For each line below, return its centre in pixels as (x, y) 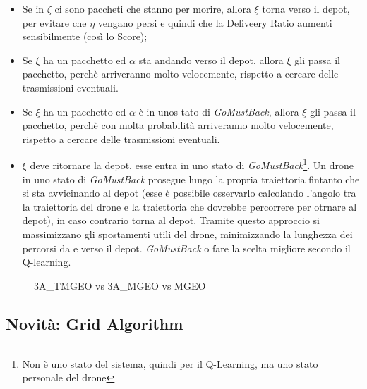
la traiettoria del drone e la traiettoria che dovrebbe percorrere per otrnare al (189, 206)
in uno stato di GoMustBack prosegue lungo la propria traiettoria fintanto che (191, 179)
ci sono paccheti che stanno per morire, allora (153, 8)
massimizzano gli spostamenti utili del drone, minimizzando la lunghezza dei (187, 234)
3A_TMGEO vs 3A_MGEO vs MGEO (120, 285)
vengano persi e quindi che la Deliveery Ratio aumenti (215, 22)
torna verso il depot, (306, 8)
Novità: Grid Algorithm (95, 323)
